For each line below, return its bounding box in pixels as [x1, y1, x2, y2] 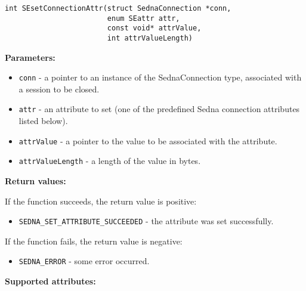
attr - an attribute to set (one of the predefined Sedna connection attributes [18, 103, 300, 115]
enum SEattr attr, [107, 14, 180, 23]
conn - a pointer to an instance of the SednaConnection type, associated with [18, 71, 302, 83]
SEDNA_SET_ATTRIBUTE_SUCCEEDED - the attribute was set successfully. [18, 215, 274, 227]
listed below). [18, 114, 68, 127]
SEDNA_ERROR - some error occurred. [18, 255, 150, 267]
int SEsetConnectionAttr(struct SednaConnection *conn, [5, 4, 231, 13]
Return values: [5, 175, 66, 187]
